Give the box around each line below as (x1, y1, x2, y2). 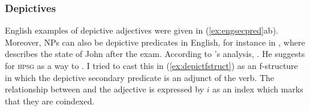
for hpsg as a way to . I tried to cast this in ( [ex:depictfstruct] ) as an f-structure (5, 59, 298, 71)
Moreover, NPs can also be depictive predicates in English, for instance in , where (5, 35, 305, 48)
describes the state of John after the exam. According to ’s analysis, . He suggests (5, 47, 305, 60)
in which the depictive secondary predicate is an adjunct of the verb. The (5, 71, 275, 83)
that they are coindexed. (5, 94, 95, 107)
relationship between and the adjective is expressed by (5, 83, 204, 95)
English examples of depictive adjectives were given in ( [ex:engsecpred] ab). (5, 24, 278, 37)
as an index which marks (212, 83, 303, 95)
